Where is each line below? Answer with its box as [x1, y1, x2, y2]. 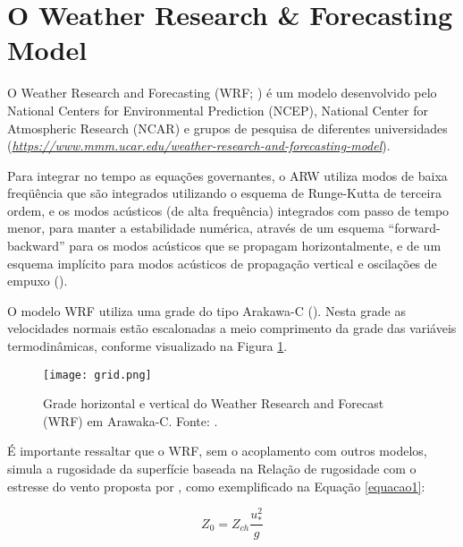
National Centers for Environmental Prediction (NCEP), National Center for [7, 100, 428, 119]
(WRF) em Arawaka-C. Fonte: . [43, 411, 218, 430]
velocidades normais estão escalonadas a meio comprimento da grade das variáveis [7, 319, 457, 338]
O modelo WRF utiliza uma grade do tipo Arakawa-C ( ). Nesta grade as [7, 301, 406, 320]
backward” [7, 236, 65, 255]
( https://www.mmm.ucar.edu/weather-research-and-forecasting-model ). [7, 136, 391, 155]
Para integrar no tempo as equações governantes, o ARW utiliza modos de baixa [7, 166, 448, 184]
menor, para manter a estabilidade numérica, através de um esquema [7, 218, 384, 237]
